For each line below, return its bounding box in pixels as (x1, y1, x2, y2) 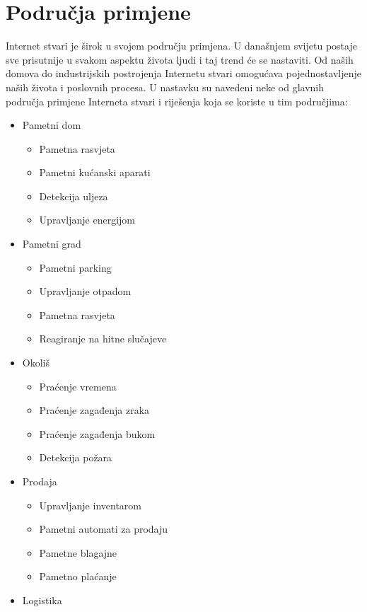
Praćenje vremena (39, 379, 117, 393)
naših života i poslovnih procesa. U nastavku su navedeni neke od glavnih (6, 79, 325, 94)
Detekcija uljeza (39, 188, 108, 203)
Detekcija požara (39, 450, 112, 465)
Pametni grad (22, 236, 81, 251)
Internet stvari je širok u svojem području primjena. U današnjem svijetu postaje (6, 38, 357, 53)
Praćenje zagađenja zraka (39, 403, 150, 417)
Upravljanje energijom (39, 212, 136, 227)
